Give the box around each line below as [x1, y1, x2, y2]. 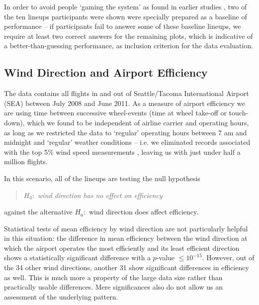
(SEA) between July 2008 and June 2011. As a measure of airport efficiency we [4, 98, 245, 108]
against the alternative [4, 206, 73, 217]
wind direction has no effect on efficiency [38, 190, 163, 200]
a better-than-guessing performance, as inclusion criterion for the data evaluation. [4, 40, 254, 51]
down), [4, 117, 25, 127]
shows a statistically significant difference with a [4, 252, 151, 263]
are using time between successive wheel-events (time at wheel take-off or [4, 107, 227, 118]
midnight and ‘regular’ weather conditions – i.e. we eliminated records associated [4, 137, 251, 147]
